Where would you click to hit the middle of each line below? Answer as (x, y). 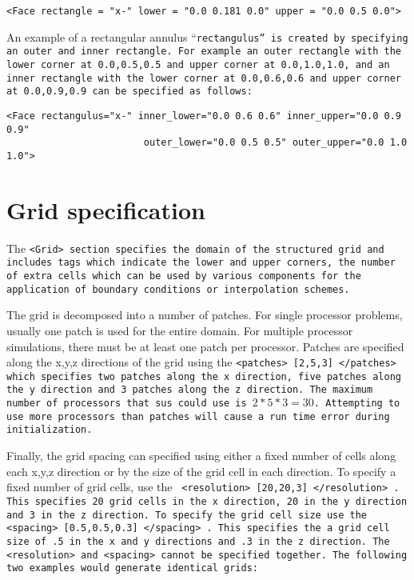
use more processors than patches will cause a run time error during (198, 416)
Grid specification (106, 209)
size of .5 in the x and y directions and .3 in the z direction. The (198, 541)
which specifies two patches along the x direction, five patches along (204, 376)
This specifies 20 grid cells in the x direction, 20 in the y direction (207, 501)
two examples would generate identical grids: (132, 568)
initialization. (50, 430)
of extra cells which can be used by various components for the (184, 276)
